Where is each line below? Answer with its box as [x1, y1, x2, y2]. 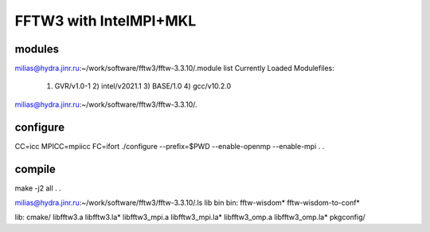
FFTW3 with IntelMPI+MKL [14, 12, 197, 29]
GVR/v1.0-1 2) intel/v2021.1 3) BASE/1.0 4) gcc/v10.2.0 [54, 81, 232, 91]
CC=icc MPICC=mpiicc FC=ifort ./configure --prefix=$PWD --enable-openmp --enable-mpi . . [14, 141, 325, 151]
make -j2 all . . [14, 183, 61, 193]
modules [14, 42, 60, 56]
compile [14, 162, 56, 175]
